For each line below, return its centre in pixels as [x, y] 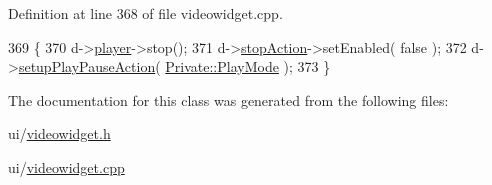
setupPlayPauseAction [87, 66]
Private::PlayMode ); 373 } [248, 66]
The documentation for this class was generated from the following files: [228, 99]
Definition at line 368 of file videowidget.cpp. [145, 13]
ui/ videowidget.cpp [66, 166]
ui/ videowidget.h [59, 133]
